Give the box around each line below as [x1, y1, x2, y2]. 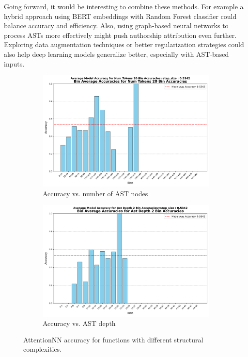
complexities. [23, 344, 62, 354]
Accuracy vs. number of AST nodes [43, 188, 148, 198]
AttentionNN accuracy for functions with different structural [23, 334, 203, 344]
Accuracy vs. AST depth [43, 318, 116, 328]
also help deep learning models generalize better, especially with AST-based [4, 49, 229, 59]
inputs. [4, 58, 25, 68]
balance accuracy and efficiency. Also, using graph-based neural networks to [4, 20, 229, 31]
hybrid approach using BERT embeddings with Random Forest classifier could [4, 11, 237, 21]
